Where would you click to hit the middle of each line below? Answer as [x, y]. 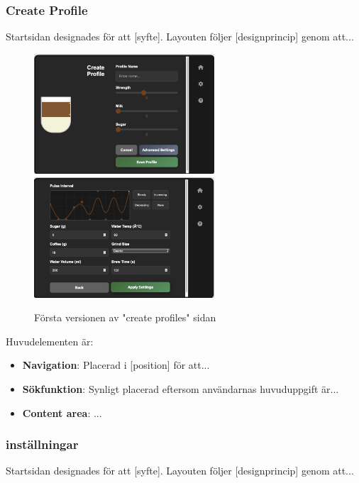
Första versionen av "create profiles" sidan [125, 317]
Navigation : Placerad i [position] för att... [116, 365]
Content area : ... [62, 412]
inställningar [42, 444]
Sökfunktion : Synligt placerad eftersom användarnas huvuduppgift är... [181, 388]
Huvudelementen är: [50, 341]
